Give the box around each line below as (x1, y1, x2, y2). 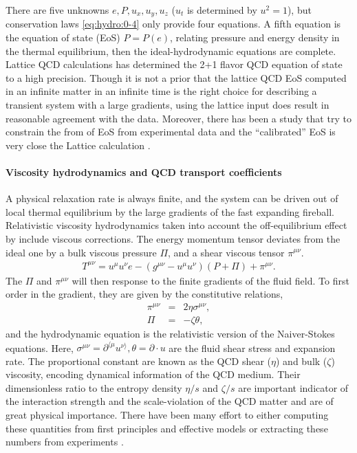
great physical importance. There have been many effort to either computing (6, 408, 329, 422)
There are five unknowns (6, 3, 109, 16)
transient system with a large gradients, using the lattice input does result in (6, 98, 329, 112)
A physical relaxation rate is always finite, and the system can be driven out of (6, 191, 338, 206)
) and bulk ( (275, 353, 327, 368)
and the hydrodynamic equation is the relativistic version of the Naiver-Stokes (6, 327, 335, 341)
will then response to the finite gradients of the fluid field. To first (72, 273, 349, 287)
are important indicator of (238, 380, 349, 395)
